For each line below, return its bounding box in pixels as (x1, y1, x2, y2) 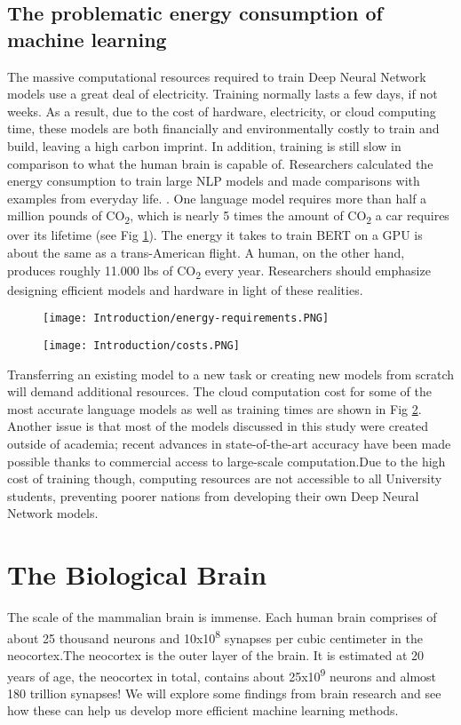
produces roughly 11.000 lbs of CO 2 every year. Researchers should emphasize (7, 260, 431, 282)
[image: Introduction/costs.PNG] (43, 339, 240, 353)
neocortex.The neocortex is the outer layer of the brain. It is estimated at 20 (7, 646, 424, 664)
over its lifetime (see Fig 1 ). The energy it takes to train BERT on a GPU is (7, 226, 423, 244)
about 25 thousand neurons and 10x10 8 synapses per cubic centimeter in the (7, 625, 423, 647)
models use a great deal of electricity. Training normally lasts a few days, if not (7, 84, 438, 103)
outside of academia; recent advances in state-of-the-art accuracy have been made (7, 434, 451, 453)
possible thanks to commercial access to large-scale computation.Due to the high (7, 451, 446, 470)
